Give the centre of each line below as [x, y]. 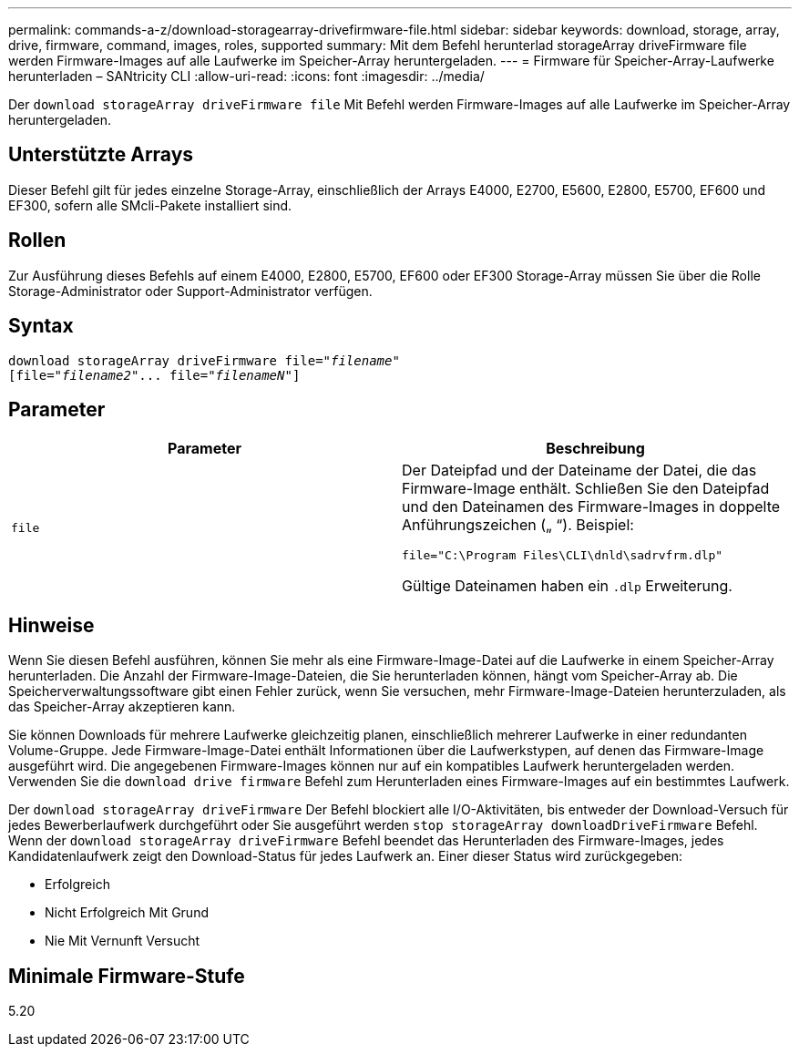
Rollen [37, 240]
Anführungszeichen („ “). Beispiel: [518, 525]
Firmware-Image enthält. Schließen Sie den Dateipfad [586, 489]
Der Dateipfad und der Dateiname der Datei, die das [579, 471]
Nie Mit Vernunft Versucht [123, 941]
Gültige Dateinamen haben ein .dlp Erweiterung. [567, 586]
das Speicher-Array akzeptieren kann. [122, 707]
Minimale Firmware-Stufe [127, 976]
